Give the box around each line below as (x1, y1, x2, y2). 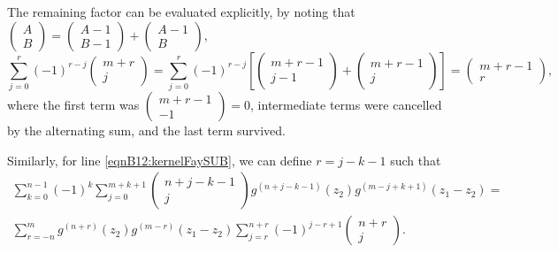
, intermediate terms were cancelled (250, 95, 442, 113)
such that (390, 150, 441, 169)
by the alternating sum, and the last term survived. (7, 120, 286, 139)
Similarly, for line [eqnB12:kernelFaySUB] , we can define (7, 150, 312, 169)
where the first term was (7, 95, 140, 113)
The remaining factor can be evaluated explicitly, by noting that (7, 3, 355, 20)
